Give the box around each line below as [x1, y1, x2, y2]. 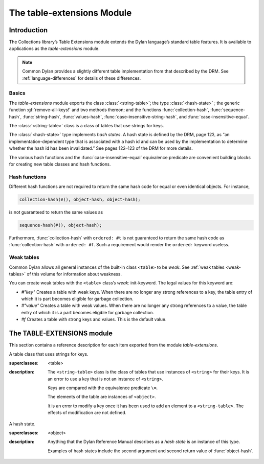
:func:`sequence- [210, 107, 245, 113]
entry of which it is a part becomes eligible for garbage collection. [21, 309, 154, 315]
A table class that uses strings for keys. [9, 351, 88, 357]
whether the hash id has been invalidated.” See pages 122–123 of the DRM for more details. [9, 145, 193, 151]
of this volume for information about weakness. [26, 271, 122, 277]
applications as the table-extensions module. [9, 46, 100, 51]
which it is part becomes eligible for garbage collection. [21, 296, 133, 302]
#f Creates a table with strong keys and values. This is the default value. [21, 316, 167, 323]
